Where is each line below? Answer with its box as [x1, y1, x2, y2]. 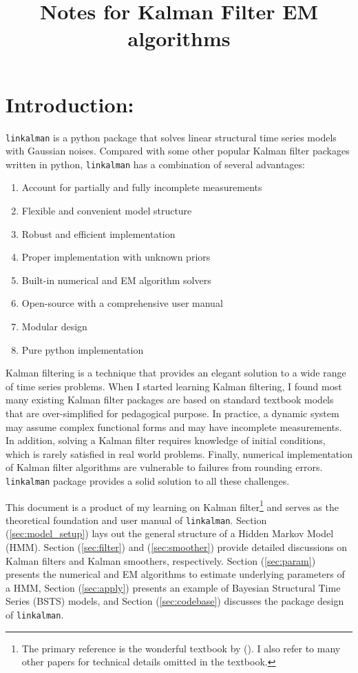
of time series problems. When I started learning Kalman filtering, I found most [6, 379, 342, 393]
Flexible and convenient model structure [21, 203, 192, 217]
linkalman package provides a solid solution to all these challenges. [6, 473, 290, 488]
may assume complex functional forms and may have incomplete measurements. [6, 419, 342, 434]
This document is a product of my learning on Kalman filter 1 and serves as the [6, 497, 339, 514]
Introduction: [6, 90, 134, 118]
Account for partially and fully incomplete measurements [21, 180, 262, 194]
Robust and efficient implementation [21, 226, 176, 241]
